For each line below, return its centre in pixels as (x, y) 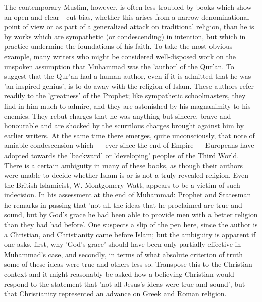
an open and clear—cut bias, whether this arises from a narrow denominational (127, 16)
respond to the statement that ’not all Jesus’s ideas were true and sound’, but (125, 284)
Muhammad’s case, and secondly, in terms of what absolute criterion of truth (124, 254)
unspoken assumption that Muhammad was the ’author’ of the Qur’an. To (119, 66)
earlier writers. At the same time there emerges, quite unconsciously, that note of (129, 135)
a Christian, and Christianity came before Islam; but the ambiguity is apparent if (130, 234)
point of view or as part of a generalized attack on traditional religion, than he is (129, 27)
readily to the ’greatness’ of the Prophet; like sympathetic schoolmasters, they (125, 96)
